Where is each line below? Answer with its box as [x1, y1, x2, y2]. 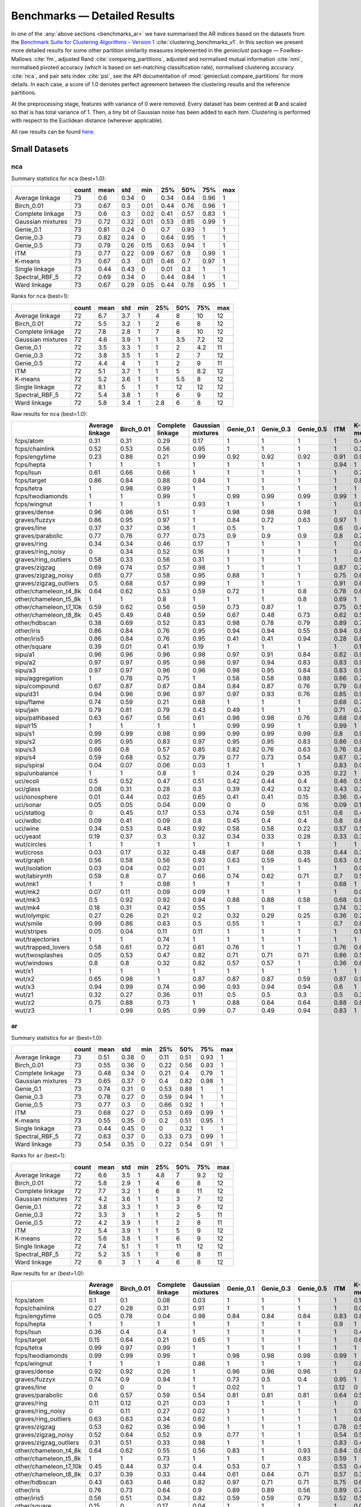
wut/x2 [14, 975, 35, 983]
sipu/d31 [14, 690, 39, 699]
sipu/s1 [14, 729, 35, 738]
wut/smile [14, 919, 43, 928]
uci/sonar [14, 801, 42, 809]
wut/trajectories [14, 935, 60, 943]
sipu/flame [14, 698, 45, 706]
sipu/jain [14, 706, 39, 714]
